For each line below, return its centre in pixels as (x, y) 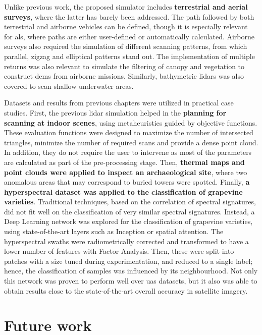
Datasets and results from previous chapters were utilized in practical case (119, 103)
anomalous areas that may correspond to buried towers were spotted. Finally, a (127, 182)
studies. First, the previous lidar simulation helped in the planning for (115, 112)
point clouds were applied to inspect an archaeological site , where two (126, 172)
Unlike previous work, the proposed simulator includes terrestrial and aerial (126, 7)
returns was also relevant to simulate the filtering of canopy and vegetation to (124, 66)
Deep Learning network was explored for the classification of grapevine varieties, (128, 221)
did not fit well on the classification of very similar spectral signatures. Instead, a (129, 211)
